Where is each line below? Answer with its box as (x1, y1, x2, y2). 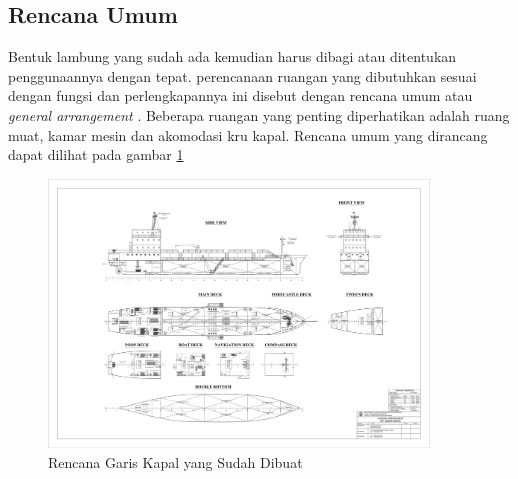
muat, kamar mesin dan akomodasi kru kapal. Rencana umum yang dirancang (8, 124, 488, 145)
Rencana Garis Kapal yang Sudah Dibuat (48, 451, 303, 472)
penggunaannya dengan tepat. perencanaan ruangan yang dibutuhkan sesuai (8, 65, 477, 86)
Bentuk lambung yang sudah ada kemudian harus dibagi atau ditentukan (8, 46, 457, 67)
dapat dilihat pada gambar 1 (8, 144, 184, 165)
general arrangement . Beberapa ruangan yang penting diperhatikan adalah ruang (8, 104, 510, 125)
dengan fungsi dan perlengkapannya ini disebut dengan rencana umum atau (8, 85, 473, 106)
